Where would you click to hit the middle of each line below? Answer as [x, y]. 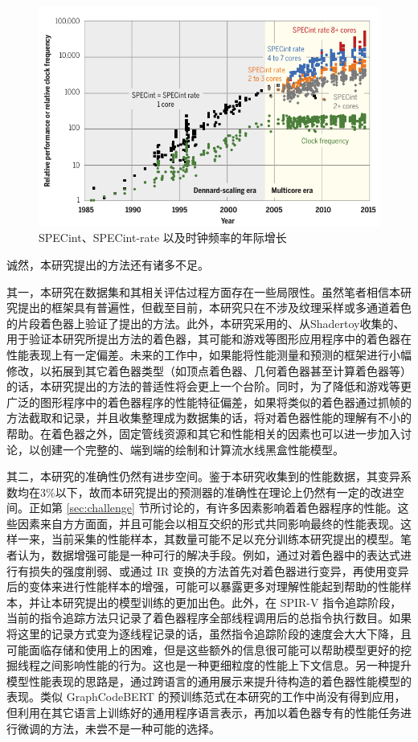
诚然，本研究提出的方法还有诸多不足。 [108, 264]
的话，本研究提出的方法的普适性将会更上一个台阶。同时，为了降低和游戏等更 [209, 386]
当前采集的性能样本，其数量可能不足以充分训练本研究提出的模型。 [225, 539]
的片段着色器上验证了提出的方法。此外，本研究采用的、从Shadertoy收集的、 [206, 323]
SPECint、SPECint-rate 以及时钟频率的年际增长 [163, 238]
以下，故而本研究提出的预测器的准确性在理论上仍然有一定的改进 [224, 492]
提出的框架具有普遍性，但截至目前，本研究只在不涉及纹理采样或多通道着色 [214, 307]
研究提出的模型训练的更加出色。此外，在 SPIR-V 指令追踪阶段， [232, 602]
